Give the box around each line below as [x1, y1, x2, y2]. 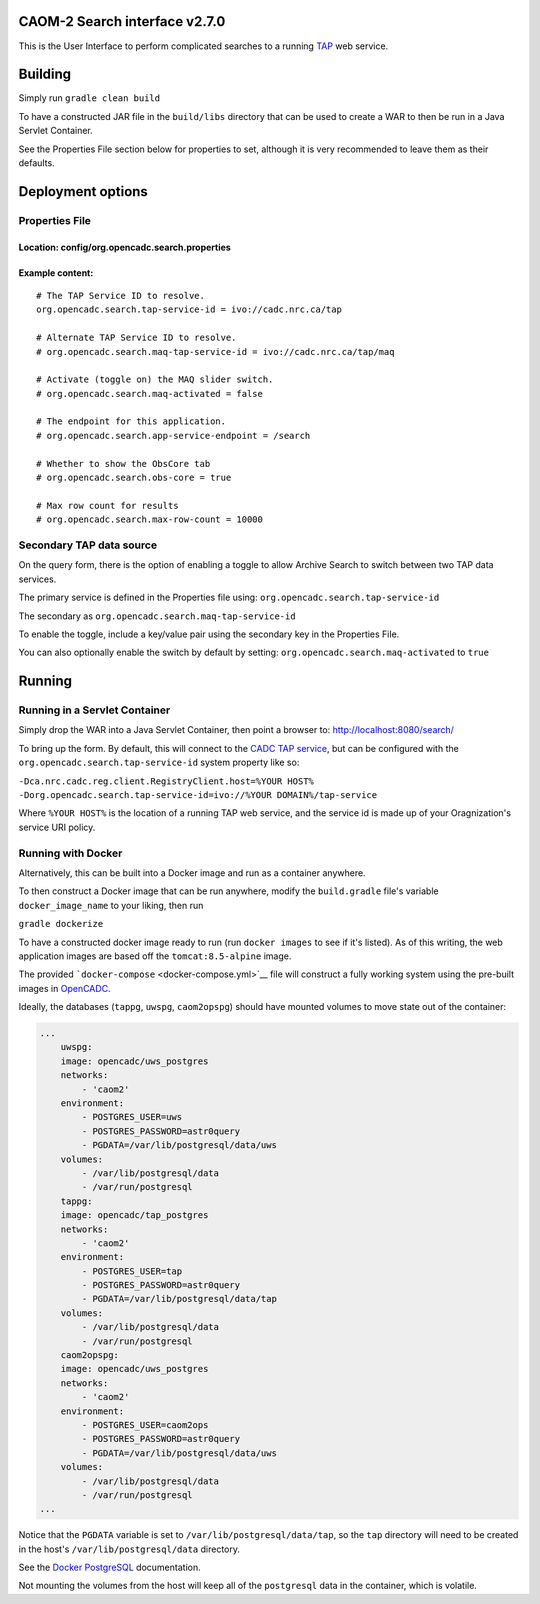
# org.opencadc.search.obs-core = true [36, 472, 232, 484]
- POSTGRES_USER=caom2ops [81, 1419, 209, 1430]
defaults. [18, 156, 55, 169]
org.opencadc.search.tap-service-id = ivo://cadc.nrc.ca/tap [36, 304, 342, 315]
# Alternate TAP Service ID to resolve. [36, 332, 237, 344]
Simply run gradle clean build [18, 92, 160, 104]
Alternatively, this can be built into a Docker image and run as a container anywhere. [18, 866, 366, 879]
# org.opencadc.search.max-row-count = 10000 [36, 514, 264, 525]
